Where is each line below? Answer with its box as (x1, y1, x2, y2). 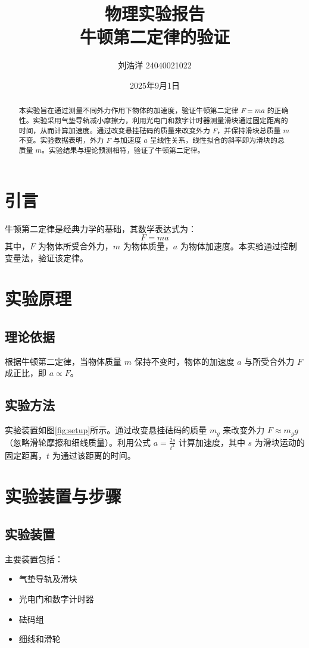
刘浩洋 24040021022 (118, 59, 192, 71)
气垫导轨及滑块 (18, 572, 77, 585)
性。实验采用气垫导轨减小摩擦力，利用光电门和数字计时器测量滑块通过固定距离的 (18, 115, 288, 125)
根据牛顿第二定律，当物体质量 (5, 355, 121, 367)
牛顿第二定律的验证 (79, 24, 230, 49)
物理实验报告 (104, 1, 205, 26)
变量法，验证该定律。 (5, 251, 88, 264)
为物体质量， (123, 240, 173, 252)
